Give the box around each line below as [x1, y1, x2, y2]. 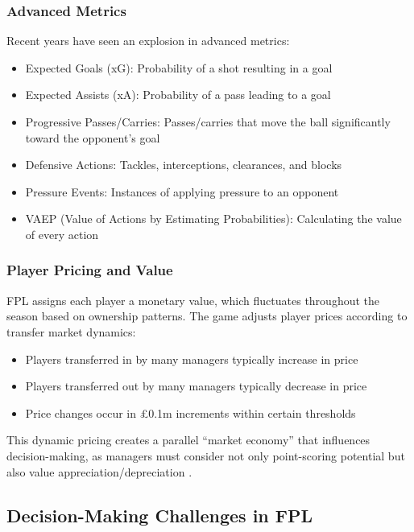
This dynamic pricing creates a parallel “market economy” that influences [6, 431, 371, 448]
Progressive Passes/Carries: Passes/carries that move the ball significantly [25, 113, 391, 130]
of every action [25, 225, 99, 242]
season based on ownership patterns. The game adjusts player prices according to [6, 307, 408, 324]
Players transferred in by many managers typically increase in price [25, 350, 358, 367]
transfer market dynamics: [6, 323, 136, 340]
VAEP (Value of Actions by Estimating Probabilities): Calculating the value [25, 210, 402, 227]
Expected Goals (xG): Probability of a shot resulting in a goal [25, 59, 333, 76]
